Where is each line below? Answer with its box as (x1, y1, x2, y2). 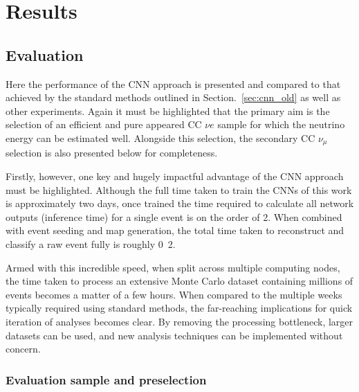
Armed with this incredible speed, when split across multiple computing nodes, (6, 260, 340, 274)
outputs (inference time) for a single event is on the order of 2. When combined (6, 209, 342, 224)
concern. (6, 341, 41, 356)
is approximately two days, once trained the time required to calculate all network (6, 196, 354, 211)
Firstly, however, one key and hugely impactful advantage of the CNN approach (6, 169, 344, 183)
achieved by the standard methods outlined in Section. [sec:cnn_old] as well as (6, 90, 341, 105)
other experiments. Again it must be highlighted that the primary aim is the (6, 103, 330, 118)
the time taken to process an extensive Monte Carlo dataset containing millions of (6, 274, 353, 288)
